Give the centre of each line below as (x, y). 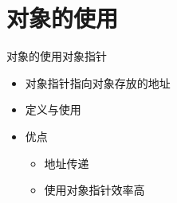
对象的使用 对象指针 (57, 56)
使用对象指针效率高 (94, 190)
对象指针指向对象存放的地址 (98, 82)
